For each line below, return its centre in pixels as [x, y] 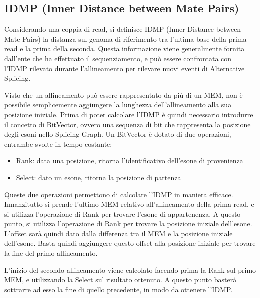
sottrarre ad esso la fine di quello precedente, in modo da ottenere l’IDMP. [118, 289]
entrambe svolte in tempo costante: [58, 143]
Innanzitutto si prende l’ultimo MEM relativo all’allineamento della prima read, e [129, 204]
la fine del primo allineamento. [51, 253]
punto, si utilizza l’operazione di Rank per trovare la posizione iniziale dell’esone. [128, 224]
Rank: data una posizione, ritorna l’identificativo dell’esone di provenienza [129, 161]
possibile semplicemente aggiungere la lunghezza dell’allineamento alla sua [118, 104]
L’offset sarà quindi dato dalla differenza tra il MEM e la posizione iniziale [118, 233]
